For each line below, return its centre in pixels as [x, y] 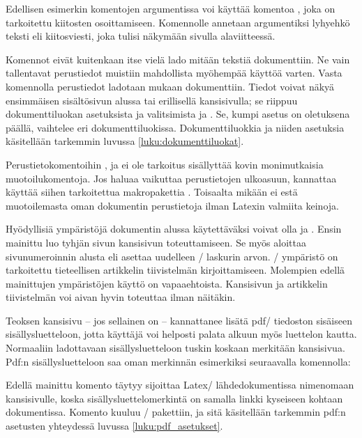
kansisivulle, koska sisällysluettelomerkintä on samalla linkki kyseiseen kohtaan [174, 398]
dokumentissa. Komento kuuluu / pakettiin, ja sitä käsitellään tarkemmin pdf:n [176, 412]
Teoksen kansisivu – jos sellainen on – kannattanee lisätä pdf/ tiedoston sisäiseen [179, 320]
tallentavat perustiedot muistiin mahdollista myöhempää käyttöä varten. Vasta [174, 73]
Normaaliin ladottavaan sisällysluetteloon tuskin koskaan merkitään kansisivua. [175, 348]
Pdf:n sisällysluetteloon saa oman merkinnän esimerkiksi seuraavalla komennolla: [178, 361]
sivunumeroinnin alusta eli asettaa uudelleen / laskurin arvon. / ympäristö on [172, 256]
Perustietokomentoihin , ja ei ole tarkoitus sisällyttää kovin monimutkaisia [165, 164]
